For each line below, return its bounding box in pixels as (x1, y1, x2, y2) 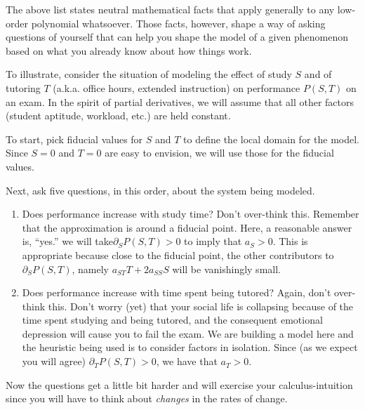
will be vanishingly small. (172, 261, 281, 276)
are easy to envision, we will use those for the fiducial (105, 145, 334, 160)
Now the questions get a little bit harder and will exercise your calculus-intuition (6, 377, 353, 392)
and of (304, 67, 332, 81)
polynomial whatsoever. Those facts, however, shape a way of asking (31, 15, 326, 30)
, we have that (156, 354, 218, 369)
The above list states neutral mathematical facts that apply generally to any (6, 2, 335, 16)
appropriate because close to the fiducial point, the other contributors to (22, 247, 334, 262)
